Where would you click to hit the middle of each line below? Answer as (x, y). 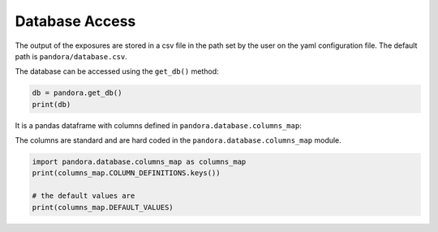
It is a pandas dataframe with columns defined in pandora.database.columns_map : (158, 125)
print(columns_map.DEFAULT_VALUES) (103, 207)
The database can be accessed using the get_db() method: (117, 71)
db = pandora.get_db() (77, 93)
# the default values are (84, 196)
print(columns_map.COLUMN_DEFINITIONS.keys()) (126, 173)
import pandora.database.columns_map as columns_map (139, 162)
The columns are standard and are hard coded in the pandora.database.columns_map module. (178, 140)
